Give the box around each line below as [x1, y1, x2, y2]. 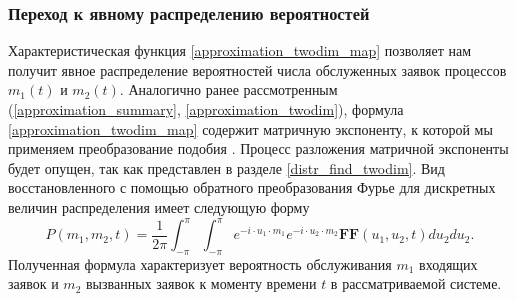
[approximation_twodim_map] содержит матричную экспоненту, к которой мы [8, 118, 493, 139]
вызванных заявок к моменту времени [85, 273, 317, 294]
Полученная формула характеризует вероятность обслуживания [8, 253, 392, 274]
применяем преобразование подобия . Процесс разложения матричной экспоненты [8, 138, 509, 159]
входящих [419, 253, 478, 274]
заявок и [8, 273, 59, 294]
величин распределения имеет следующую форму [8, 196, 310, 217]
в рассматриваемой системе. [330, 273, 502, 294]
